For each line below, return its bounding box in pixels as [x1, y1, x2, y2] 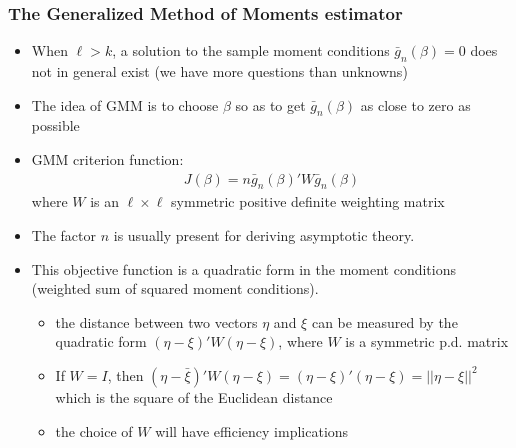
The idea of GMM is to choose [31, 94, 219, 115]
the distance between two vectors [55, 311, 258, 332]
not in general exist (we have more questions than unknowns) [31, 61, 408, 82]
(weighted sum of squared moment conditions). [31, 278, 319, 299]
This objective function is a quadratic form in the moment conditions [31, 258, 457, 279]
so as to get [235, 94, 306, 115]
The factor [31, 225, 97, 246]
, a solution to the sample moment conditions [112, 40, 390, 61]
